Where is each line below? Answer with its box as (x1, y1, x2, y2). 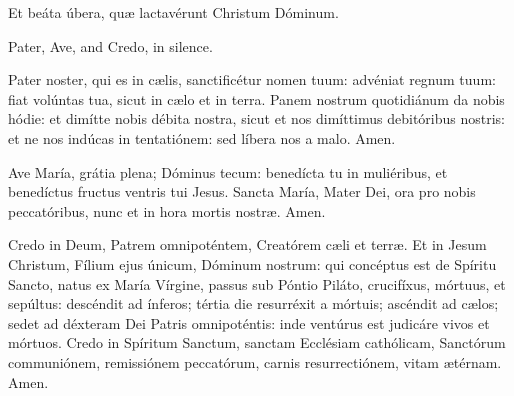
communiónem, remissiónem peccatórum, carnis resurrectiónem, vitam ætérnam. (8, 351, 502, 372)
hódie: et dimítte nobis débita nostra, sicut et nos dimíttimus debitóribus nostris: (8, 108, 505, 129)
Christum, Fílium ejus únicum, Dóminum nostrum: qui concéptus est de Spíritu (8, 253, 497, 274)
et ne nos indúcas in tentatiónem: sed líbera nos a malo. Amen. (8, 127, 396, 148)
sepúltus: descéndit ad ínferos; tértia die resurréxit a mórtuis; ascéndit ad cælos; (8, 293, 499, 314)
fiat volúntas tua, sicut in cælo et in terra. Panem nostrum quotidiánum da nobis (8, 88, 505, 109)
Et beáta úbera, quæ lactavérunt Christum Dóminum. (8, 2, 339, 22)
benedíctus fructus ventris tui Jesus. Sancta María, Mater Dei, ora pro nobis (8, 181, 476, 202)
